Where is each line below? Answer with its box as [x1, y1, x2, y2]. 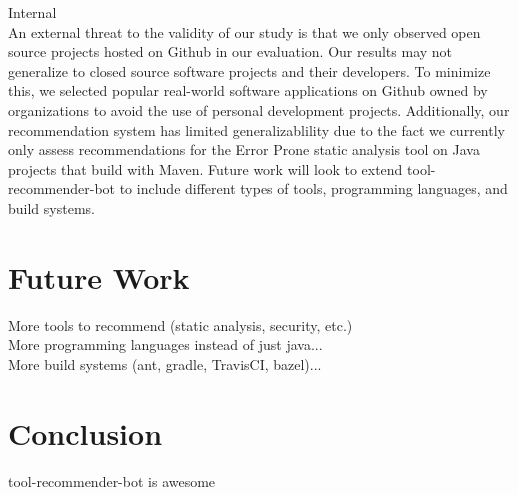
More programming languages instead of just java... [8, 334, 323, 355]
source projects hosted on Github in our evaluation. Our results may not [8, 41, 453, 62]
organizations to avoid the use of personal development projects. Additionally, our [8, 99, 510, 120]
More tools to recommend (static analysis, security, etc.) [8, 314, 353, 335]
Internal [8, 2, 57, 22]
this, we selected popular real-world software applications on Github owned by [8, 80, 488, 101]
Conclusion [8, 412, 163, 453]
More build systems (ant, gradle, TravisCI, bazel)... [8, 353, 322, 374]
